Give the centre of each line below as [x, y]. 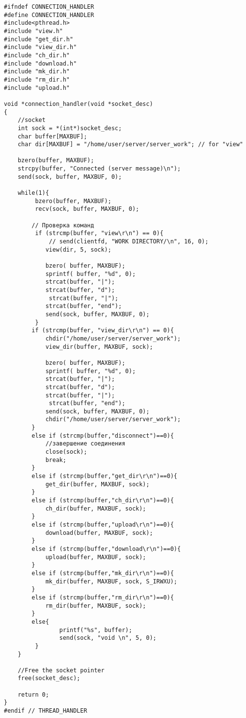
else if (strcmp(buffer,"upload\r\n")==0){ [103, 525]
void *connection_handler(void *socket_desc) [78, 104]
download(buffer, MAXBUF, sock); [99, 533]
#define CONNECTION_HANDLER [49, 15]
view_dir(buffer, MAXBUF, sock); [99, 347]
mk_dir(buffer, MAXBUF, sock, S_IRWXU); [111, 581]
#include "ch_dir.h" [37, 55]
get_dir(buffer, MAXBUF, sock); [97, 484]
